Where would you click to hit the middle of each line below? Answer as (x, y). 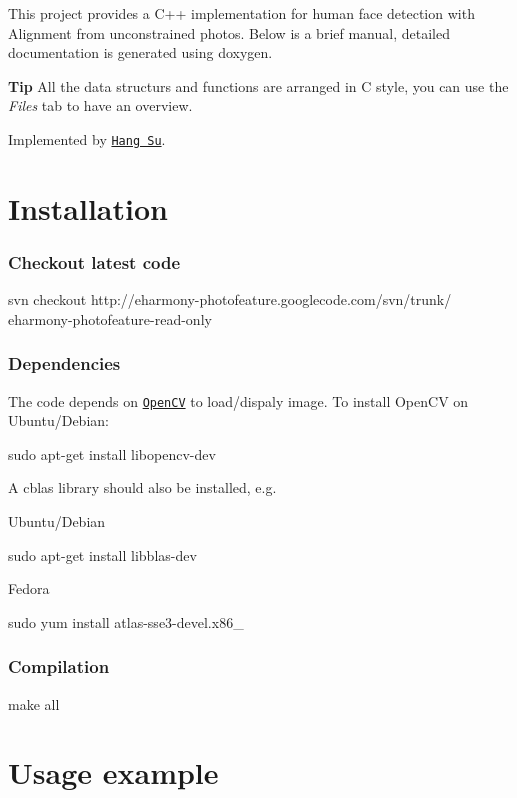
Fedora (29, 588)
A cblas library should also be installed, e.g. (142, 487)
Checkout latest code (94, 261)
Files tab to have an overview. (100, 105)
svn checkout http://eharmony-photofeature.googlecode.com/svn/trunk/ (230, 299)
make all (34, 703)
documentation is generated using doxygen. (140, 52)
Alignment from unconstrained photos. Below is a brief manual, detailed (229, 32)
